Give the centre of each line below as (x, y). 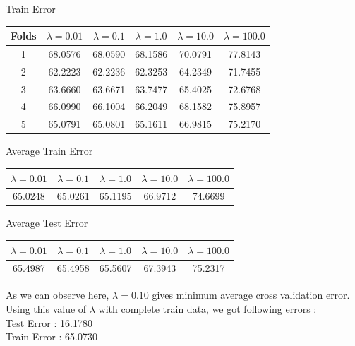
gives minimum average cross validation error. (251, 295)
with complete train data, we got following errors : (207, 309)
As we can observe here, (58, 295)
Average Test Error (47, 223)
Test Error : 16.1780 (49, 322)
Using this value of (46, 309)
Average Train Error (49, 151)
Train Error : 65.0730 (52, 336)
